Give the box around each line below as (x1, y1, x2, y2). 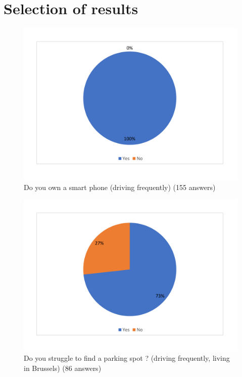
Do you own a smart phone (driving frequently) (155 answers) (24, 181, 216, 192)
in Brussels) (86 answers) (24, 363, 102, 373)
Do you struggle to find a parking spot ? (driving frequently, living (24, 353, 230, 363)
